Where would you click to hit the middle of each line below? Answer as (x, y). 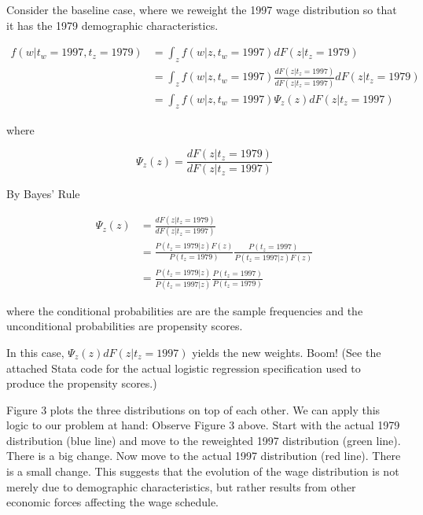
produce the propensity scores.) (82, 383)
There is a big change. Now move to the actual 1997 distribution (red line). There (204, 456)
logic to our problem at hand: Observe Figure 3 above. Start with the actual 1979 (203, 425)
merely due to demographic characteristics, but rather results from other (181, 486)
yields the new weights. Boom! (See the (287, 352)
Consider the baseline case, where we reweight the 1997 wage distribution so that (202, 9)
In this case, (35, 352)
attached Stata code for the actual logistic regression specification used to (184, 368)
